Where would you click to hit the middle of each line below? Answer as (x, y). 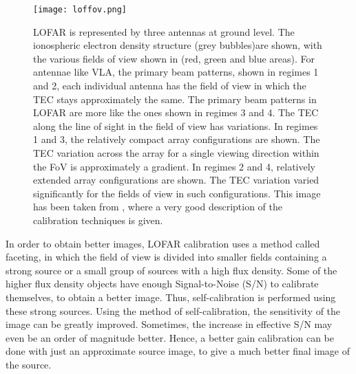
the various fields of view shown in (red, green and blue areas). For (174, 58)
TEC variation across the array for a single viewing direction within (176, 153)
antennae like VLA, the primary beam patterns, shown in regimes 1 (176, 72)
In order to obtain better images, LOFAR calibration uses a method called (163, 243)
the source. (29, 364)
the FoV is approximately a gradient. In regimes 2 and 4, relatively (175, 166)
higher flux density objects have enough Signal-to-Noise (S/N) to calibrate (162, 284)
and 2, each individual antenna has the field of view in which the (170, 86)
